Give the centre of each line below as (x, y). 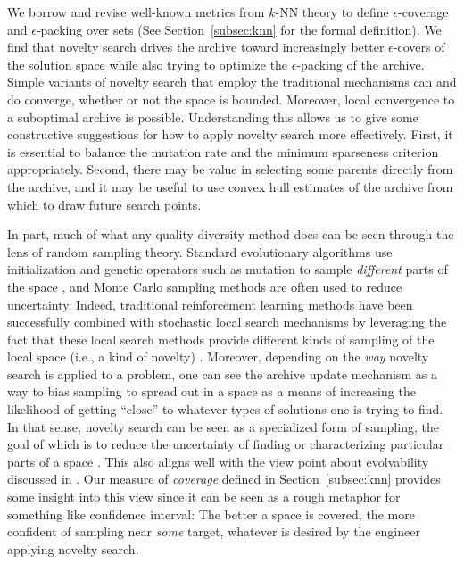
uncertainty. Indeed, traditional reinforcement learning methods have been (210, 304)
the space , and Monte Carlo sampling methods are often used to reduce (205, 286)
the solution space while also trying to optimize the (148, 64)
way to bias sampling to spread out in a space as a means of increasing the (211, 391)
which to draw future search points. (104, 204)
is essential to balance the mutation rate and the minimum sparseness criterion (223, 151)
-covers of (419, 47)
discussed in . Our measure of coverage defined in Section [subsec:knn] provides (224, 479)
